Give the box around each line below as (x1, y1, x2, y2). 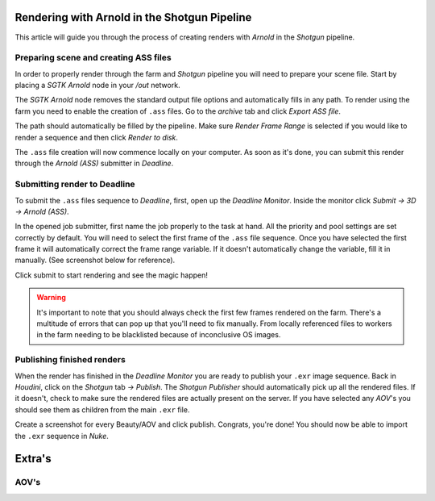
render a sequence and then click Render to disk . (14, 132, 179, 142)
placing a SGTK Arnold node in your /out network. (14, 81, 180, 90)
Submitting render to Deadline (14, 178, 136, 190)
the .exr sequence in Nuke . (14, 431, 109, 440)
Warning (36, 293, 66, 303)
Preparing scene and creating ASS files (14, 52, 172, 64)
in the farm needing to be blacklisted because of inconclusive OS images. (36, 330, 281, 340)
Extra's (14, 452, 52, 466)
